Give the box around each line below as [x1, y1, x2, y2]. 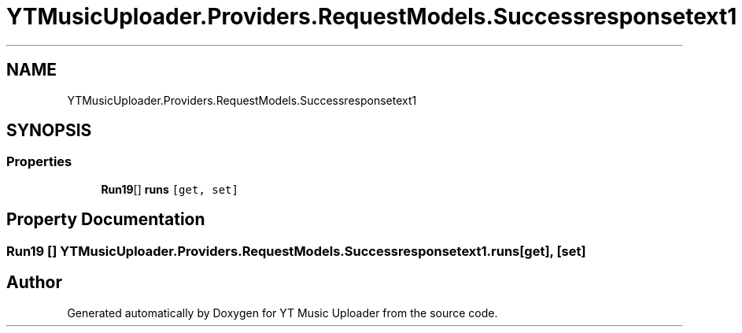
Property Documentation [6, 209, 205, 230]
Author [6, 272, 62, 293]
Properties [6, 154, 72, 170]
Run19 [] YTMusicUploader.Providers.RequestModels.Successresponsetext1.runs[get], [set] [6, 242, 586, 259]
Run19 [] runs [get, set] [101, 182, 238, 196]
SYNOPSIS [6, 120, 92, 141]
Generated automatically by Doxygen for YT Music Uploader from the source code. [67, 305, 498, 320]
